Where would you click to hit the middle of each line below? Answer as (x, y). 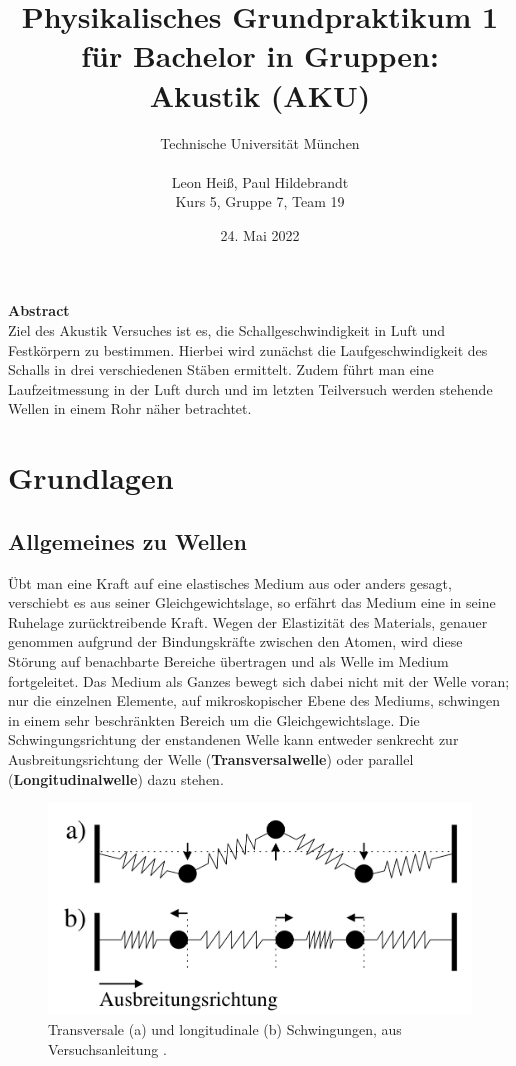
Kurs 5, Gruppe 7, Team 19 (260, 201)
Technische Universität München (260, 142)
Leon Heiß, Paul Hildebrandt (260, 181)
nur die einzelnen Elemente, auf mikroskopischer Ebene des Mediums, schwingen (254, 700)
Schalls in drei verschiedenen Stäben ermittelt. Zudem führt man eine (221, 369)
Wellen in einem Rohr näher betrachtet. (130, 408)
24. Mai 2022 (260, 234)
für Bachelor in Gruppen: (260, 55)
